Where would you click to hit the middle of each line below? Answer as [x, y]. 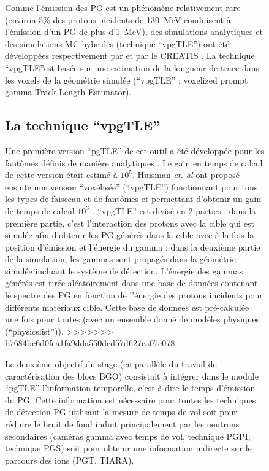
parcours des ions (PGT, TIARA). [70, 460]
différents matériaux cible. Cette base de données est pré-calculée [127, 307]
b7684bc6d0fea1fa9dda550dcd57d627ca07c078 [90, 343]
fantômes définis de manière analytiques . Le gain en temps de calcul [134, 162]
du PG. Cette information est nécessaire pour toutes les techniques [131, 399]
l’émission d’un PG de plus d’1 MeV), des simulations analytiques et [134, 32]
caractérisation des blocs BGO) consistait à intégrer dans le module [132, 376]
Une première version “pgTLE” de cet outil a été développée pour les [135, 150]
